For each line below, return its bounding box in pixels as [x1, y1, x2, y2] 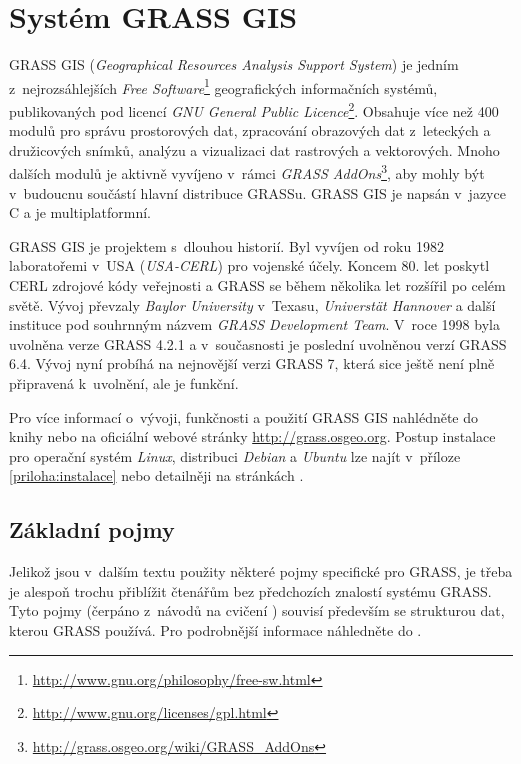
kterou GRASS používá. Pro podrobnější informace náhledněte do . [9, 619, 422, 640]
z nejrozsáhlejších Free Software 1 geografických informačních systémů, [9, 74, 438, 98]
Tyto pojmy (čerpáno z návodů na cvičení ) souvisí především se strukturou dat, [9, 600, 505, 621]
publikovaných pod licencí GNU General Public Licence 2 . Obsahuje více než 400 [9, 97, 499, 121]
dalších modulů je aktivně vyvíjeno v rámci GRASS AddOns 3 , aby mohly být [9, 160, 485, 184]
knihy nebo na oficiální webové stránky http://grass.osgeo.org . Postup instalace [9, 426, 496, 447]
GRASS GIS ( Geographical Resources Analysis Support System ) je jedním [9, 54, 459, 75]
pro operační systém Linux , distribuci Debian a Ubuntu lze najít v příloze [9, 445, 461, 466]
